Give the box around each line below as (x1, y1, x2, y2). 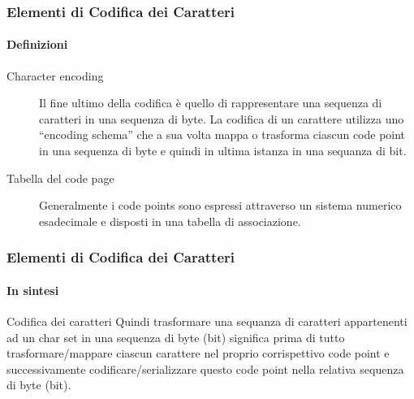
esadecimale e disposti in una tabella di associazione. (39, 212, 301, 229)
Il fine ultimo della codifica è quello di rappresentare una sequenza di (39, 94, 382, 111)
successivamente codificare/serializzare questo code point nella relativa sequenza (6, 360, 404, 377)
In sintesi (6, 281, 59, 298)
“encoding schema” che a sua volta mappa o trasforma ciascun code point (39, 126, 406, 143)
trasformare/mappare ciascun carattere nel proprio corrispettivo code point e (6, 345, 390, 362)
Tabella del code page (6, 169, 114, 186)
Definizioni (6, 36, 68, 53)
